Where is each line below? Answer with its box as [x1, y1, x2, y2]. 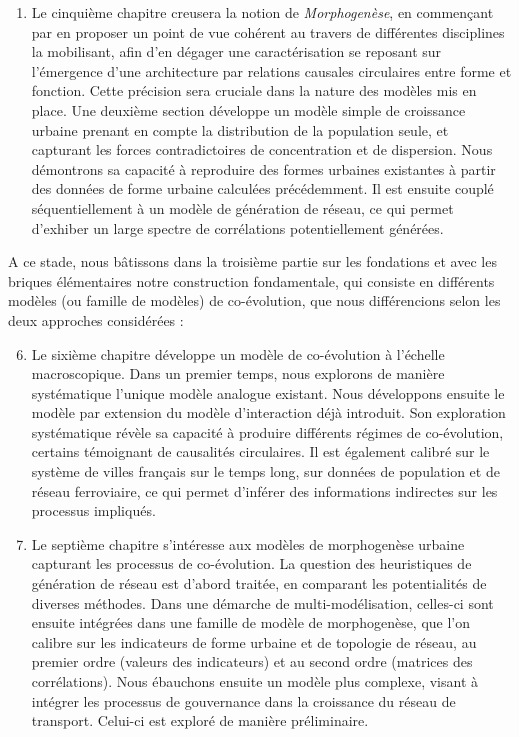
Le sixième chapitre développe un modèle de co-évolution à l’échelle [31, 343, 445, 364]
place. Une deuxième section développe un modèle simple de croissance [31, 99, 466, 120]
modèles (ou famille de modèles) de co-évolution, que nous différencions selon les [8, 290, 501, 311]
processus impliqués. [31, 500, 156, 521]
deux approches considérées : [8, 309, 184, 330]
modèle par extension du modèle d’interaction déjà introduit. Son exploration [31, 402, 506, 423]
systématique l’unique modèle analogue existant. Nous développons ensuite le [31, 382, 505, 403]
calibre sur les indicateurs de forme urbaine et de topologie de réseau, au [31, 631, 477, 652]
